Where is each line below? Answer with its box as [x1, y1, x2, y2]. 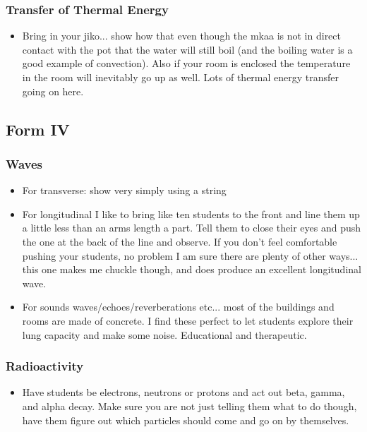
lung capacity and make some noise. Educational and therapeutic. [22, 327, 307, 342]
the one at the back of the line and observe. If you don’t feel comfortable [22, 234, 337, 248]
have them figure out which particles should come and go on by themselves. [22, 412, 349, 427]
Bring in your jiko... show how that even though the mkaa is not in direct [22, 28, 342, 43]
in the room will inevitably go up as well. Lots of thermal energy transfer [22, 70, 339, 84]
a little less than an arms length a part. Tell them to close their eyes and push [22, 220, 361, 235]
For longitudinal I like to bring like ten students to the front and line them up [22, 206, 360, 221]
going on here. [22, 83, 84, 98]
